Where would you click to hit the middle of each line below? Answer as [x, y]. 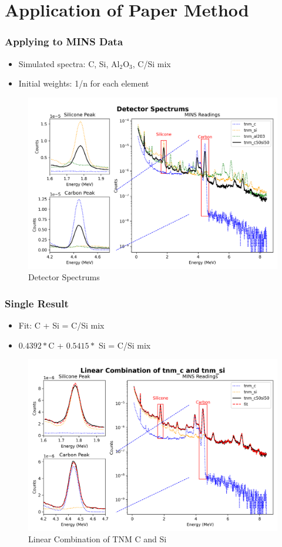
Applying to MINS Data [64, 42]
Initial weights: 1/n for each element [84, 83]
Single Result [37, 303]
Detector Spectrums [64, 277]
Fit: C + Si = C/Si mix [61, 325]
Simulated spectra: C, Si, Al [69, 63]
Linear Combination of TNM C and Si [98, 539]
